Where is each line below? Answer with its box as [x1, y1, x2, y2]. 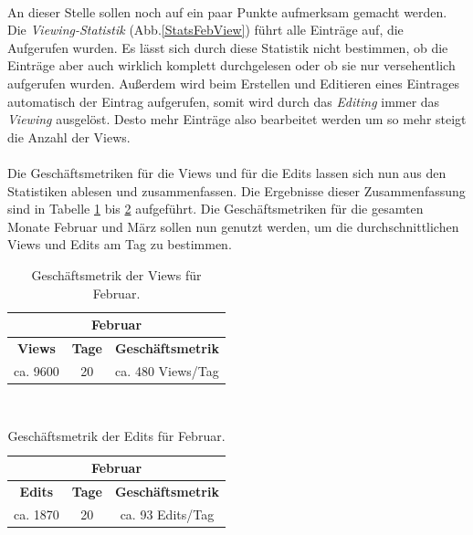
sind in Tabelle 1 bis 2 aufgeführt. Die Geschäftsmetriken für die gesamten [7, 199, 424, 218]
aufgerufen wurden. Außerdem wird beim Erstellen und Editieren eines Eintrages [7, 73, 460, 92]
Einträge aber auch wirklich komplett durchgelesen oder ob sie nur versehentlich [7, 56, 456, 75]
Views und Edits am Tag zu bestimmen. [7, 235, 232, 254]
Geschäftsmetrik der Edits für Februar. [7, 426, 226, 446]
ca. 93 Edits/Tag [120, 504, 215, 523]
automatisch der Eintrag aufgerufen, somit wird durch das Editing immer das [7, 91, 440, 110]
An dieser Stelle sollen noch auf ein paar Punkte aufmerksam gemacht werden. [7, 2, 447, 21]
